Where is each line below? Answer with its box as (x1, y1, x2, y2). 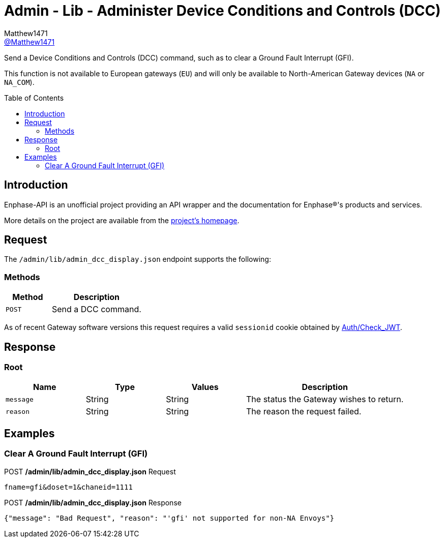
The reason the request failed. (246, 406, 362, 417)
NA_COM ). (4, 77, 35, 86)
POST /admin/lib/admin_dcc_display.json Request (4, 467, 176, 476)
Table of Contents (4, 93, 64, 102)
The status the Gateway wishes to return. (246, 394, 404, 405)
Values (191, 382, 219, 393)
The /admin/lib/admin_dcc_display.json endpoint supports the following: (4, 255, 271, 264)
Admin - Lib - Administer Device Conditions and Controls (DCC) (4, 2, 441, 19)
